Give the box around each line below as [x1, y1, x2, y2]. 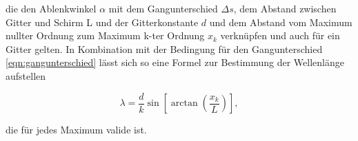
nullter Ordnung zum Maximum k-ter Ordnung [6, 28, 205, 43]
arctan [170, 98, 198, 109]
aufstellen [6, 68, 46, 83]
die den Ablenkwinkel [6, 1, 97, 15]
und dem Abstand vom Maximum [209, 14, 352, 29]
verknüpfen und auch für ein [220, 28, 340, 43]
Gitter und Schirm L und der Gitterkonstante [6, 14, 199, 29]
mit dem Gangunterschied [108, 1, 218, 15]
